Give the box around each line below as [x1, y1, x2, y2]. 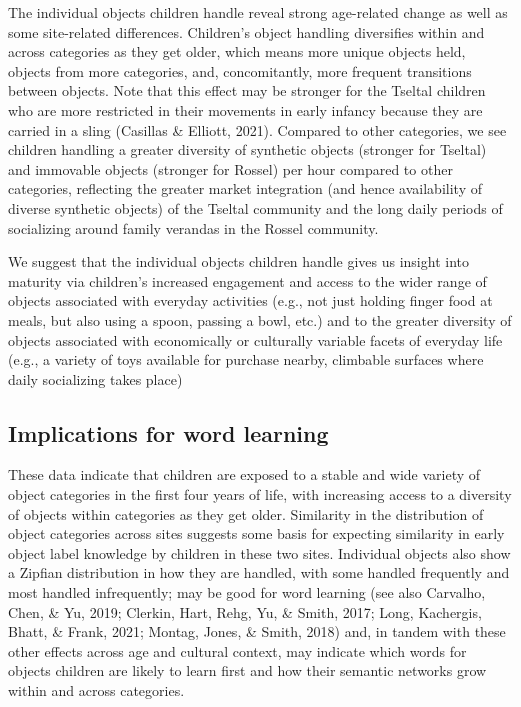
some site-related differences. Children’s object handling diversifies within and [8, 21, 485, 42]
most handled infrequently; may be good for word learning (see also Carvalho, [8, 582, 486, 603]
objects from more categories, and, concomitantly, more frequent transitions [8, 60, 472, 81]
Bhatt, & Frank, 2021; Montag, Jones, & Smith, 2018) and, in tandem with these [8, 621, 506, 642]
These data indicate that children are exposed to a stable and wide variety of [8, 464, 481, 485]
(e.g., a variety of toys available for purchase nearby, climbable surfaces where [8, 349, 484, 370]
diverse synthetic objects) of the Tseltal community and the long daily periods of [8, 197, 503, 218]
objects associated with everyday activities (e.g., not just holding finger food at [8, 290, 493, 311]
